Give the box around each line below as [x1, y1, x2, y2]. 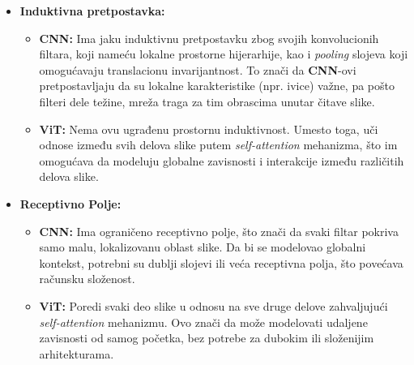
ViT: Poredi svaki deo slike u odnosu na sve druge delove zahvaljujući [39, 297, 388, 314]
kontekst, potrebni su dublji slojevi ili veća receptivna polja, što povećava [39, 254, 403, 271]
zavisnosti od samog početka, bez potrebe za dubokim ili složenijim [39, 329, 374, 346]
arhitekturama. [39, 345, 114, 362]
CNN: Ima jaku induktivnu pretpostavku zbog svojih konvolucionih [39, 29, 379, 46]
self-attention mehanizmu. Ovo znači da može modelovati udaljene [39, 313, 368, 330]
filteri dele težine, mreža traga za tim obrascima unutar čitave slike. [39, 92, 375, 109]
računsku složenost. [39, 270, 135, 287]
